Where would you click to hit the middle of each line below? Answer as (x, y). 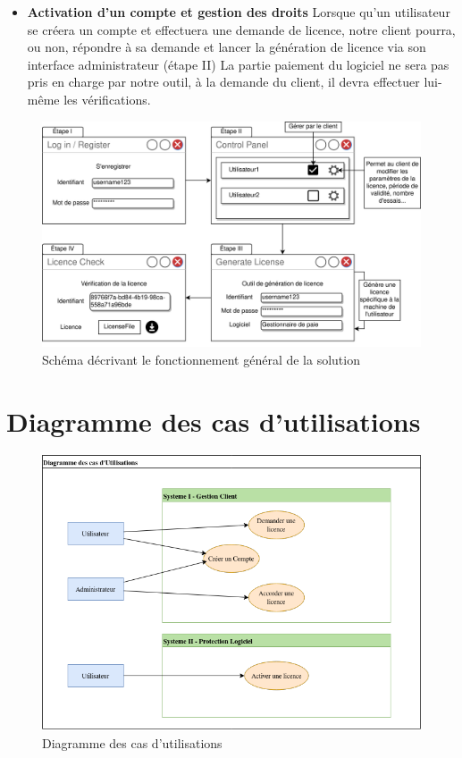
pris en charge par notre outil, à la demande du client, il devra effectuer (223, 82)
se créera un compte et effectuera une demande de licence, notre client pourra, (241, 29)
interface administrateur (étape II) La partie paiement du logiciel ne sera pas (238, 64)
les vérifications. (107, 99)
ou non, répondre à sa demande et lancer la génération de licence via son (227, 47)
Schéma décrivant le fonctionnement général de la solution (201, 359)
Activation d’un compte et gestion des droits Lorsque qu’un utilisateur (239, 12)
